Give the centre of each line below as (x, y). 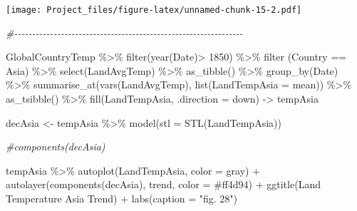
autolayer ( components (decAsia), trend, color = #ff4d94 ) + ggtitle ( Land (163, 184)
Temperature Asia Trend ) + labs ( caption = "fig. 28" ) (122, 198)
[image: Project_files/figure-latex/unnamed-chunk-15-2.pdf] (154, 10)
